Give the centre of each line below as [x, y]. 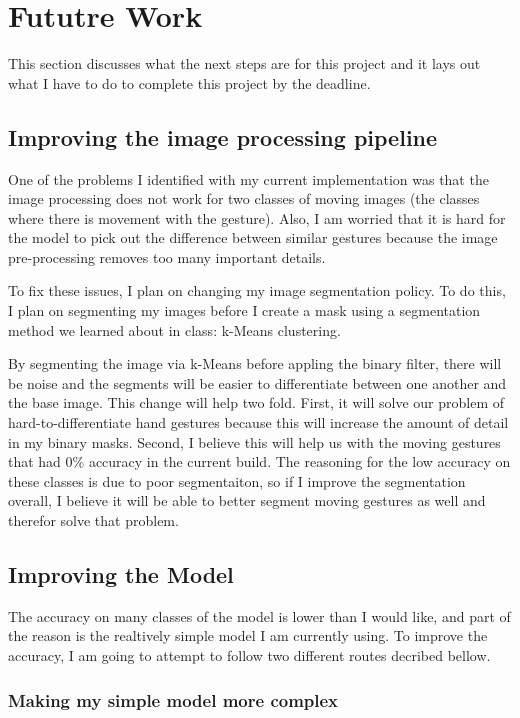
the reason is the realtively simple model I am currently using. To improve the [248, 635]
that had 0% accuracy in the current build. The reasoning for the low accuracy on [259, 461]
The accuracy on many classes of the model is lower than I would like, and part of [259, 615]
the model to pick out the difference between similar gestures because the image [253, 237]
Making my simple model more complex [173, 699]
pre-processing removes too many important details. [167, 256]
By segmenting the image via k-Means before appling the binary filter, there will [255, 363]
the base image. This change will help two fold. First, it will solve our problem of [256, 402]
